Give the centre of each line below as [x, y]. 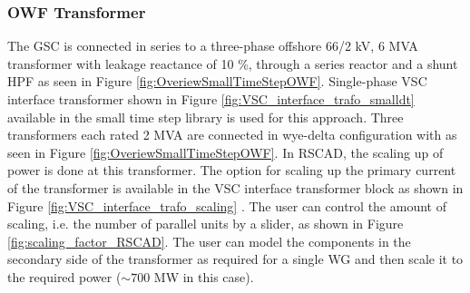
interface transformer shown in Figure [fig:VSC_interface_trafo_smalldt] [211, 99]
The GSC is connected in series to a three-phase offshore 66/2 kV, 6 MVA [213, 46]
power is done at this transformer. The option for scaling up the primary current [232, 170]
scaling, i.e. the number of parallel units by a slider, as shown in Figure [206, 224]
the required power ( [64, 276]
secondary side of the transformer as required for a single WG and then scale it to [235, 259]
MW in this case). [204, 276]
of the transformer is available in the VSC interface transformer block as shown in [235, 187]
